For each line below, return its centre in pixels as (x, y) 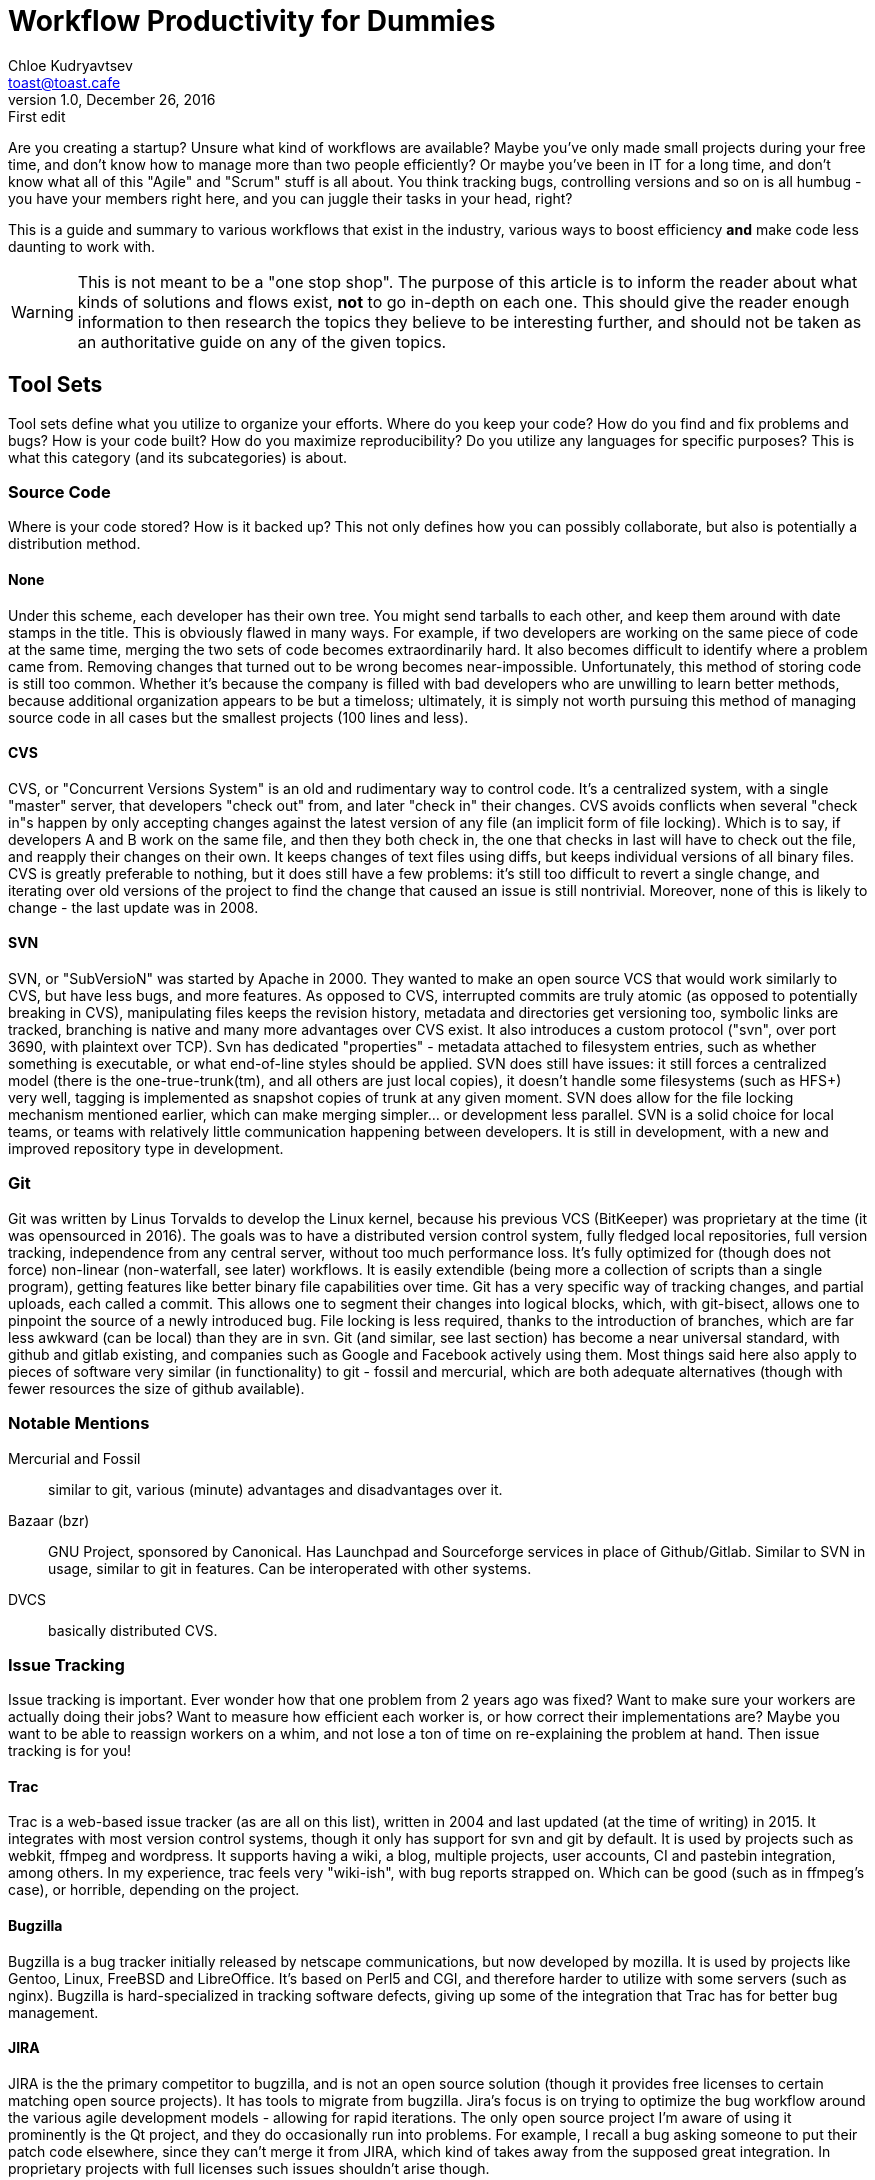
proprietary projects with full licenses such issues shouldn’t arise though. (249, 2168)
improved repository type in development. (146, 1148)
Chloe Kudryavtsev (70, 65)
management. (53, 2012)
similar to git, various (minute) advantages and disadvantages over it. (275, 1489)
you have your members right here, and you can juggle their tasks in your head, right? (290, 198)
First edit (37, 116)
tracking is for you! (69, 1751)
